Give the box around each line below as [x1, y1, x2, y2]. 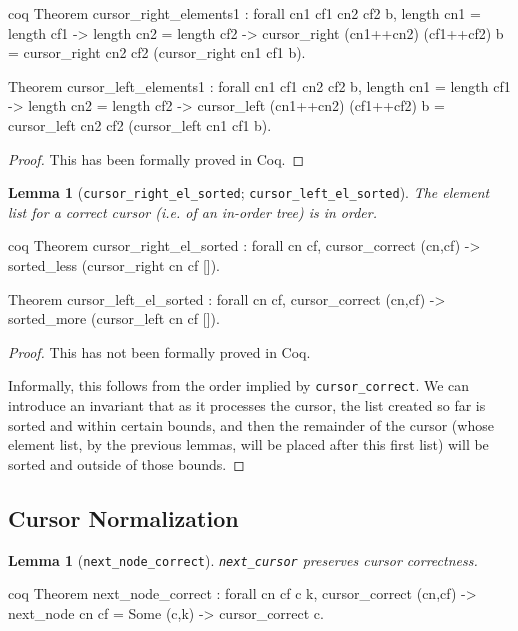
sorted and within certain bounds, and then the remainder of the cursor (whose [8, 414, 494, 435]
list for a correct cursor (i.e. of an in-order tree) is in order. [8, 201, 377, 222]
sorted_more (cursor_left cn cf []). [8, 308, 220, 329]
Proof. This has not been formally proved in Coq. [8, 341, 311, 362]
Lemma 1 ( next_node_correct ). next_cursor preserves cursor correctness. [8, 549, 478, 570]
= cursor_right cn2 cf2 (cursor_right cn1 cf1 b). [8, 42, 306, 63]
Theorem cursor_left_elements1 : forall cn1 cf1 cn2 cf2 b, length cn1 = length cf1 [8, 75, 511, 96]
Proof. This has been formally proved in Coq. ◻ [8, 148, 305, 169]
